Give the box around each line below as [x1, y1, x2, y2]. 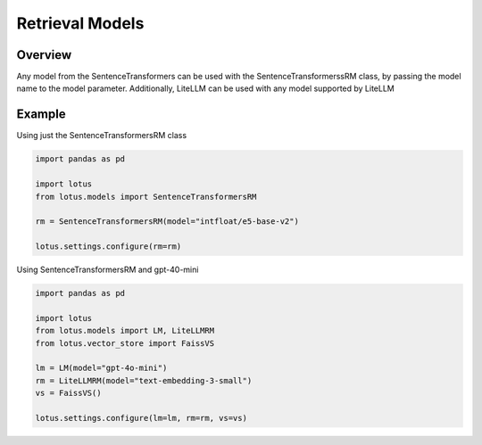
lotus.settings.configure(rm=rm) [35, 242, 182, 251]
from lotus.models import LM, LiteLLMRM [35, 326, 214, 336]
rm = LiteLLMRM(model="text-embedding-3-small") [35, 375, 253, 385]
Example [16, 107, 66, 122]
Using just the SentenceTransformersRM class [16, 130, 187, 141]
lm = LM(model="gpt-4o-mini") [35, 363, 168, 374]
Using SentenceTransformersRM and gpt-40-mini [16, 264, 199, 276]
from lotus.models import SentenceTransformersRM [35, 192, 257, 202]
